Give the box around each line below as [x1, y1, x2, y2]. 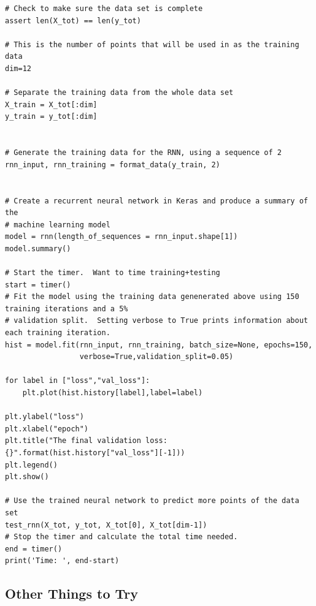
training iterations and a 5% [5, 304, 128, 313]
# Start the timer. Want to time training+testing [5, 268, 220, 278]
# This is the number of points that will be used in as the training [5, 40, 299, 49]
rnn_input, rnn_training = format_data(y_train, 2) [5, 160, 220, 169]
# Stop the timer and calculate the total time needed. [5, 532, 238, 542]
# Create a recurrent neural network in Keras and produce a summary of [5, 196, 308, 205]
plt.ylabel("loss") [5, 412, 84, 422]
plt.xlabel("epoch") [5, 424, 89, 433]
